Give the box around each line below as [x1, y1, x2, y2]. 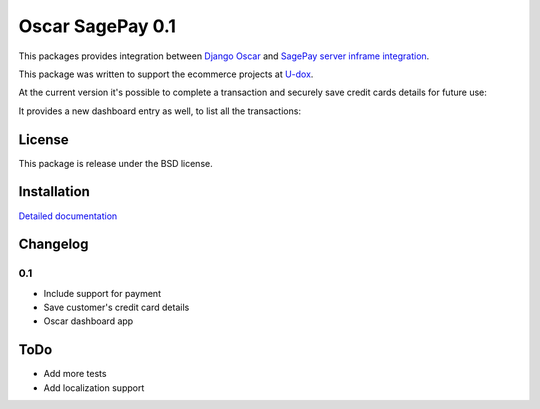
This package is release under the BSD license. [18, 157, 214, 169]
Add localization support [43, 381, 145, 394]
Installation [18, 183, 90, 200]
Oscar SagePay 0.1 [18, 15, 177, 37]
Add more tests [43, 368, 107, 380]
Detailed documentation [18, 210, 118, 222]
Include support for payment [43, 287, 162, 299]
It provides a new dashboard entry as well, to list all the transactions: [18, 105, 302, 117]
